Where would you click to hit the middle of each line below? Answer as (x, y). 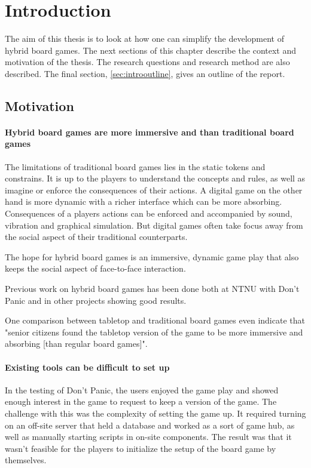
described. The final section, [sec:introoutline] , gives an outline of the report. (145, 73)
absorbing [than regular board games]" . (76, 344)
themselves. (26, 460)
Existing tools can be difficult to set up (87, 367)
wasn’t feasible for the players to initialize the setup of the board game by (141, 448)
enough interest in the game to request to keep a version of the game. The (141, 401)
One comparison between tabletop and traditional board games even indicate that (155, 320)
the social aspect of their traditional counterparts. (96, 237)
